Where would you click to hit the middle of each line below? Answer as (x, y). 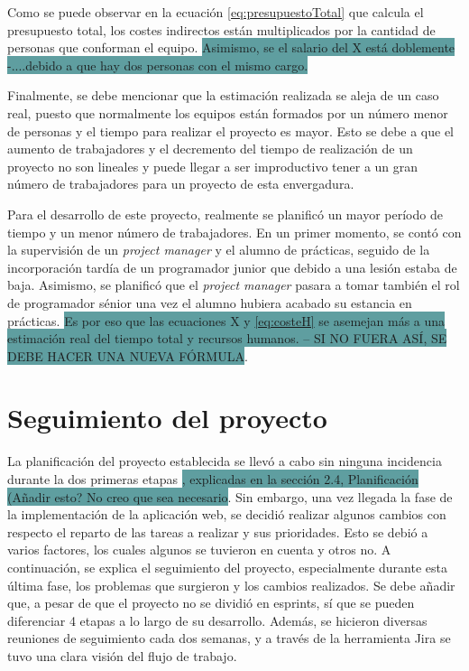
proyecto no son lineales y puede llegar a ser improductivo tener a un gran (213, 166)
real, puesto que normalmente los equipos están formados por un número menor (228, 112)
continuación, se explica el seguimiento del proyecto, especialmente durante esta (227, 567)
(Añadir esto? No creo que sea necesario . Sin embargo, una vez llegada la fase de (230, 496)
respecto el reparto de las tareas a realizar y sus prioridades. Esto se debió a (218, 531)
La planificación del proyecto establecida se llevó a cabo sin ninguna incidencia (225, 461)
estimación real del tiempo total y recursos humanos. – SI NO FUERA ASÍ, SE (227, 338)
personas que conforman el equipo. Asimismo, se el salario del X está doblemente (231, 47)
